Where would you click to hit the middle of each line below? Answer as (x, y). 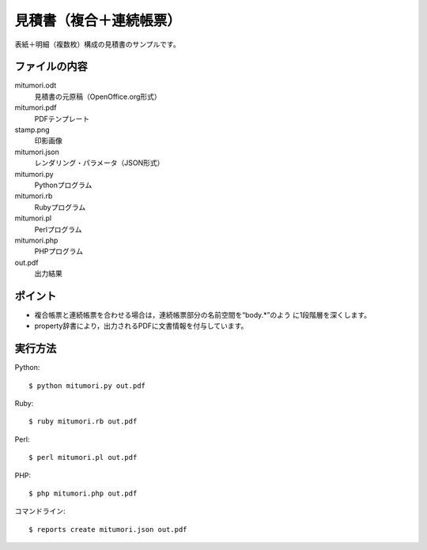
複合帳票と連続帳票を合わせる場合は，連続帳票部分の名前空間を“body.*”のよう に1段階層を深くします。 (203, 315)
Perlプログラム (58, 229)
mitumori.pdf (36, 107)
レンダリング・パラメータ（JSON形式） (99, 163)
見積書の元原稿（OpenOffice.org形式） (98, 96)
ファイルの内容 (51, 67)
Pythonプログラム (63, 185)
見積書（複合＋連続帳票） (98, 21)
